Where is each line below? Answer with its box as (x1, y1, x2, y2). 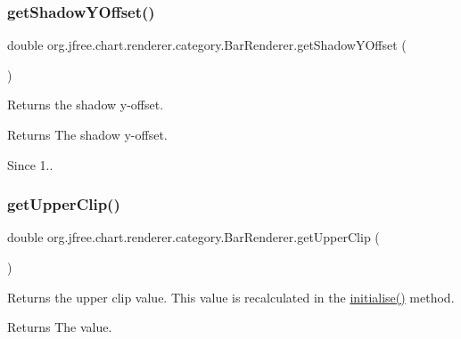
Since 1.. (7, 155, 54, 174)
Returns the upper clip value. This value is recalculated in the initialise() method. (7, 287, 455, 306)
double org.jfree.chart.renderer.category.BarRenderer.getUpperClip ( (7, 228, 380, 246)
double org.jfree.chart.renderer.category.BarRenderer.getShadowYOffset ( (7, 36, 407, 54)
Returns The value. (7, 318, 112, 336)
